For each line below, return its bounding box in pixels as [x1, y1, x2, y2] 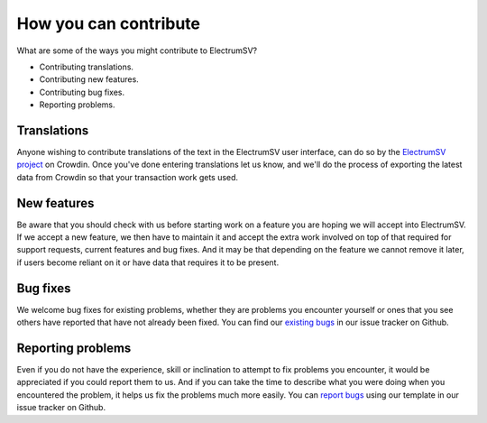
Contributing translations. [39, 61, 134, 72]
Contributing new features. [39, 74, 139, 85]
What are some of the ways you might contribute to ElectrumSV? [16, 45, 257, 56]
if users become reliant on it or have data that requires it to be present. [16, 257, 280, 268]
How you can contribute [16, 14, 200, 33]
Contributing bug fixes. [39, 87, 125, 97]
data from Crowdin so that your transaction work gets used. [16, 171, 239, 182]
